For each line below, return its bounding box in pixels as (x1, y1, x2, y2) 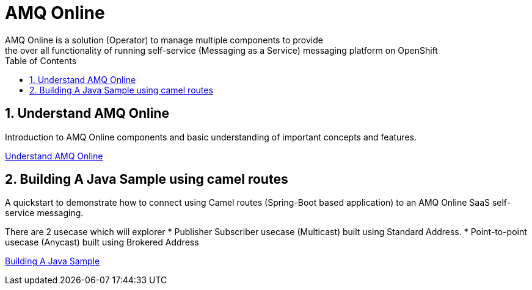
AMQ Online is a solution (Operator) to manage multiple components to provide (5, 34, 323, 45)
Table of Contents (5, 55, 77, 66)
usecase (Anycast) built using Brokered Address (5, 237, 199, 248)
